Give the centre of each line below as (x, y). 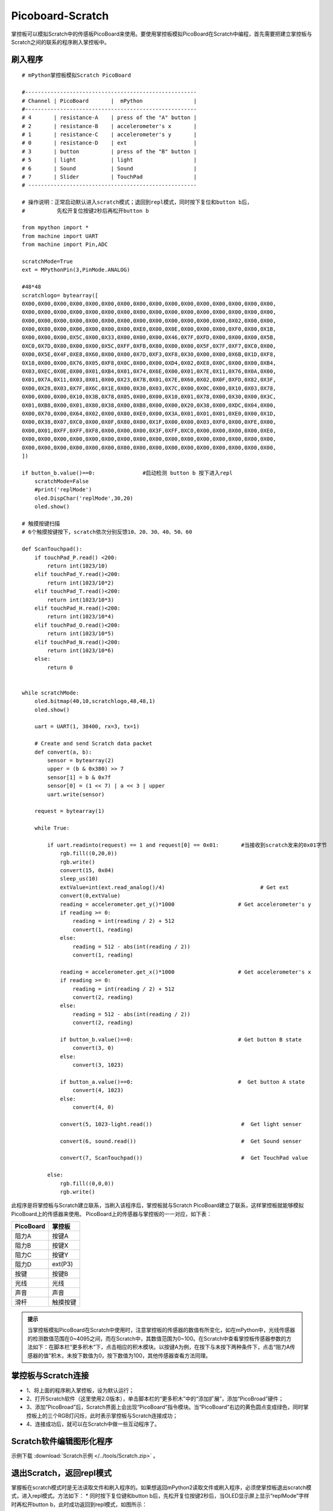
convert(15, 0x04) (87, 871)
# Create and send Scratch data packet (93, 744)
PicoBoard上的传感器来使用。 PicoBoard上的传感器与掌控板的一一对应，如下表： (112, 1214)
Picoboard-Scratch (60, 16)
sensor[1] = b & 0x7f (79, 777)
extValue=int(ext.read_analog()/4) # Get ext (175, 887)
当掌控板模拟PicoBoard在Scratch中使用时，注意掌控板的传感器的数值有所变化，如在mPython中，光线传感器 (161, 1330)
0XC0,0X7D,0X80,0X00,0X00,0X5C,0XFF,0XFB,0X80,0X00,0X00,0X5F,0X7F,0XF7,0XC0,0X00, (149, 346)
